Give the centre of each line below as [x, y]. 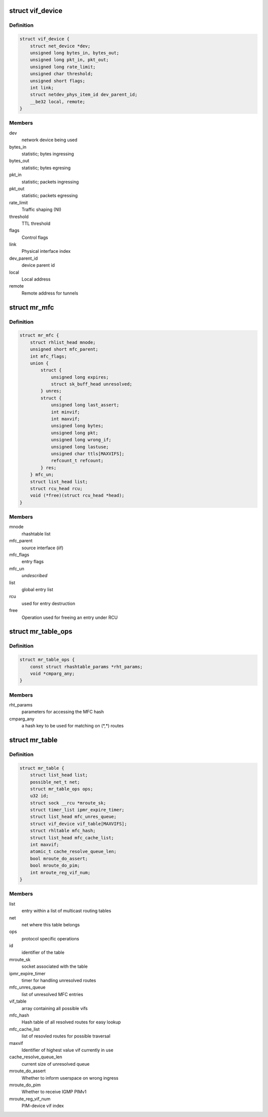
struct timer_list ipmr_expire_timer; [77, 810]
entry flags [33, 562]
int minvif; [66, 412]
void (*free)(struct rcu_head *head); [77, 496]
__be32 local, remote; [58, 102]
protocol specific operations [50, 938]
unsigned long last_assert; [85, 405]
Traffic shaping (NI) [41, 209]
